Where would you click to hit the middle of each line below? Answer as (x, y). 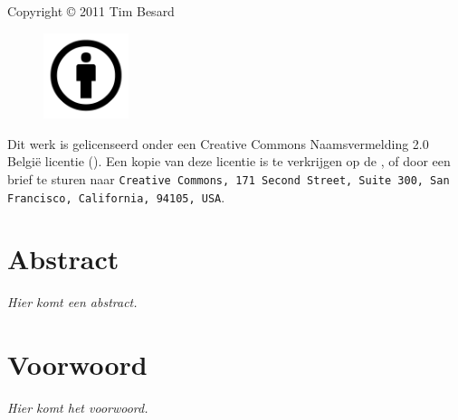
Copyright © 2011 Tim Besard (91, 11)
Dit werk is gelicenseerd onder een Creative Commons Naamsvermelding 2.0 (218, 143)
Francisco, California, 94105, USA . (116, 196)
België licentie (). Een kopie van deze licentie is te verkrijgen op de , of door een (229, 161)
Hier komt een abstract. (72, 302)
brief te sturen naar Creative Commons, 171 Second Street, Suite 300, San (229, 178)
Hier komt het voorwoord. (78, 408)
